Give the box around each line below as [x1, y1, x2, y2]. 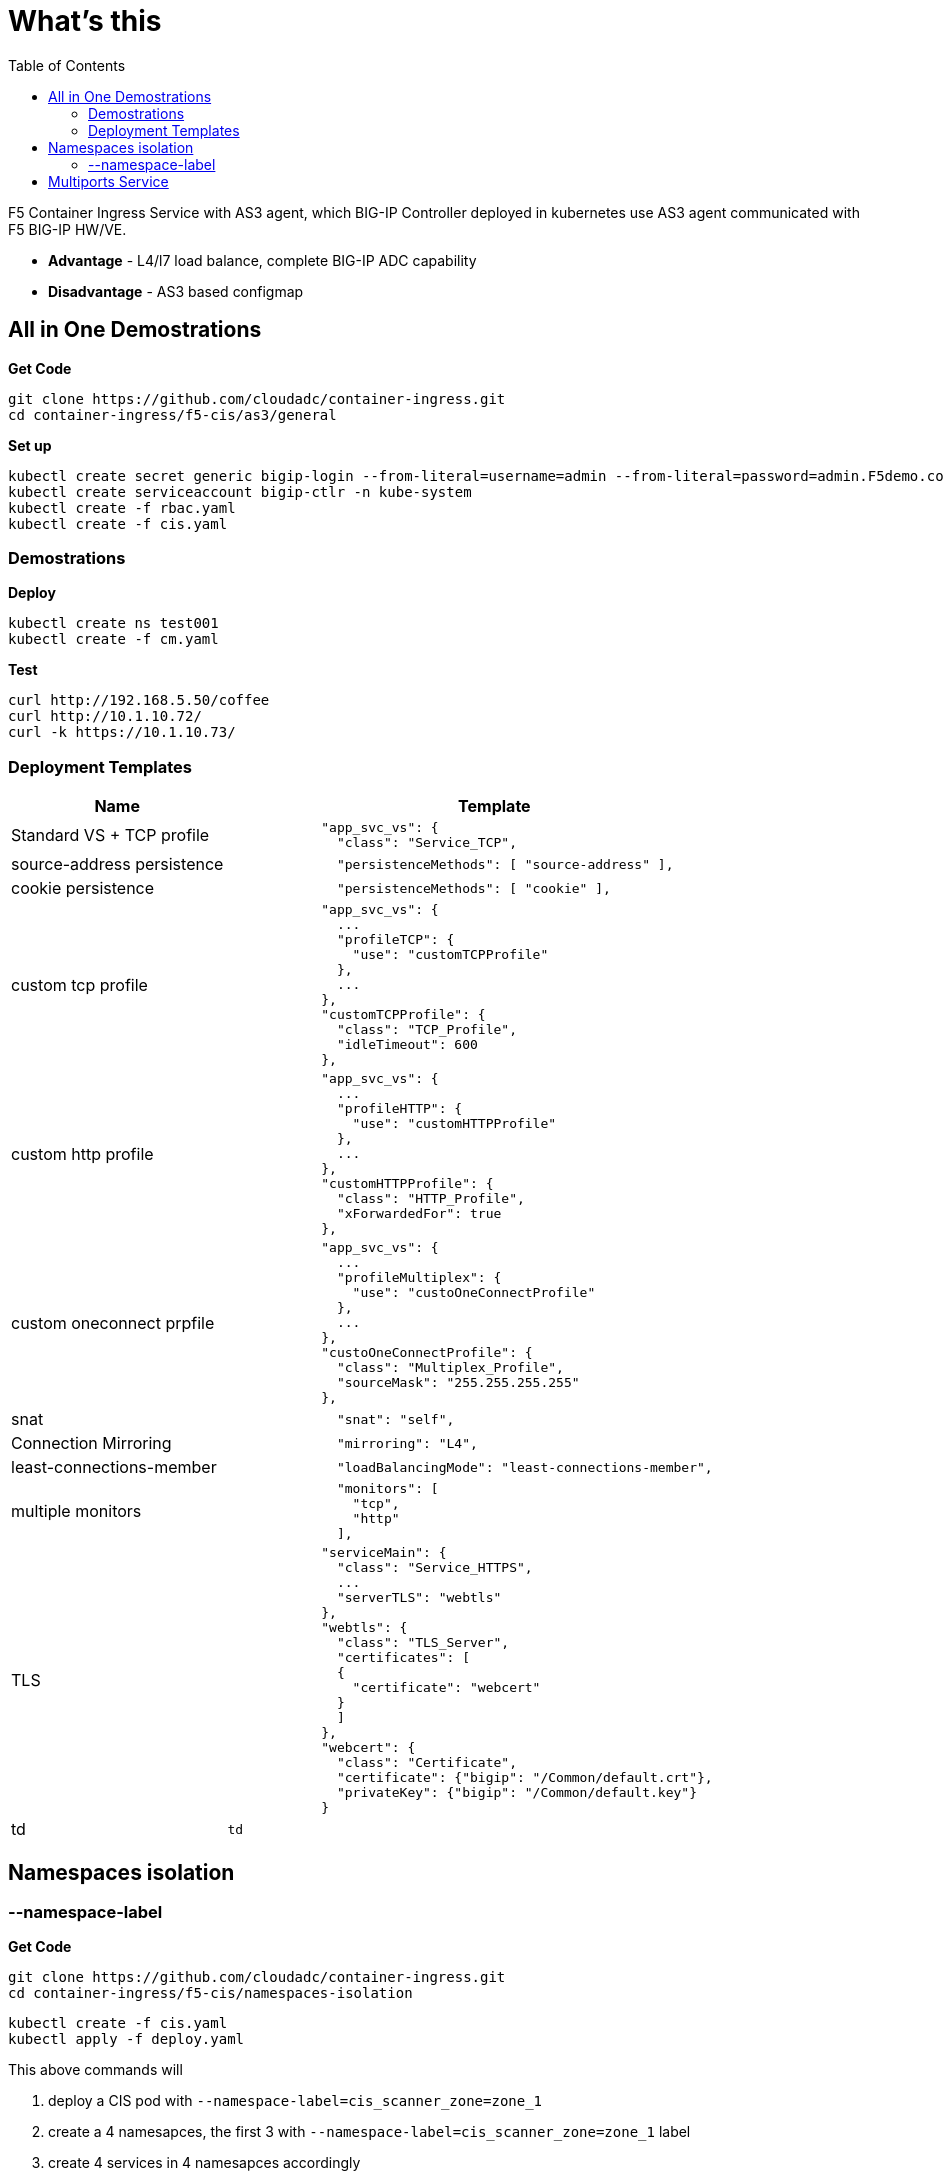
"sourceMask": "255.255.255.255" [336, 1375, 580, 1391]
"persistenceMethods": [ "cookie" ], [336, 880, 611, 896]
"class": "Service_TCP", [336, 835, 517, 851]
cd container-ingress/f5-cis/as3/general [8, 406, 337, 423]
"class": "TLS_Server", [336, 1635, 510, 1651]
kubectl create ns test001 [8, 615, 219, 632]
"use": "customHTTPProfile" [352, 1116, 557, 1132]
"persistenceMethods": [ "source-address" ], [336, 856, 674, 872]
